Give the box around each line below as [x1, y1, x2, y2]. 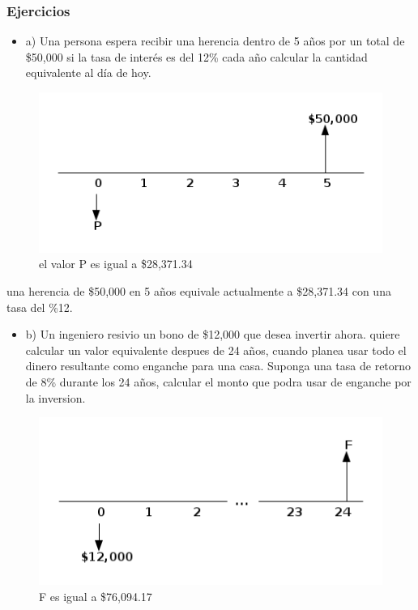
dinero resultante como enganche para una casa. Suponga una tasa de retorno [25, 357, 412, 374]
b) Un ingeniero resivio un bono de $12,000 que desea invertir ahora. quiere [25, 326, 400, 343]
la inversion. [25, 389, 86, 406]
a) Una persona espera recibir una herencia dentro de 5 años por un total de [25, 32, 405, 49]
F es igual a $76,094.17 [39, 587, 152, 604]
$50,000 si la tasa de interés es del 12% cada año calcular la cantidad [25, 48, 368, 65]
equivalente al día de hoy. [25, 64, 151, 81]
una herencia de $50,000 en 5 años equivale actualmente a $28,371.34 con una [6, 283, 391, 300]
